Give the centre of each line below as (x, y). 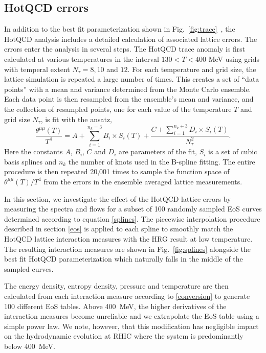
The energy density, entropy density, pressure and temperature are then (116, 286)
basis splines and (30, 161)
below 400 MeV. (30, 346)
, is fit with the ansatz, (76, 119)
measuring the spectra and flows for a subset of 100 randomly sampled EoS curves (133, 209)
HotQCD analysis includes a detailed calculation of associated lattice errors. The (131, 39)
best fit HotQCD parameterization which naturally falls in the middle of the (124, 259)
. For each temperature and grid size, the (192, 69)
